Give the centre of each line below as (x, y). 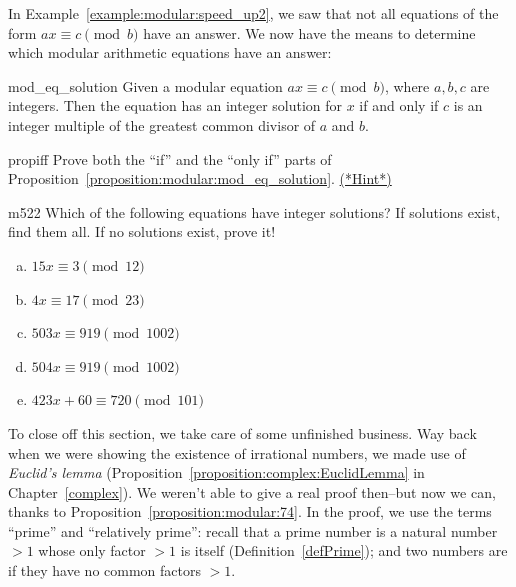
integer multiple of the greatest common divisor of (162, 124)
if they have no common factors (104, 570)
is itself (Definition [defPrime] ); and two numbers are (344, 550)
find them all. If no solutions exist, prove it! (142, 231)
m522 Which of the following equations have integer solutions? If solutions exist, (254, 211)
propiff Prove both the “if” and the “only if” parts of (170, 158)
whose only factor (92, 550)
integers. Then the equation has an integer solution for (175, 105)
